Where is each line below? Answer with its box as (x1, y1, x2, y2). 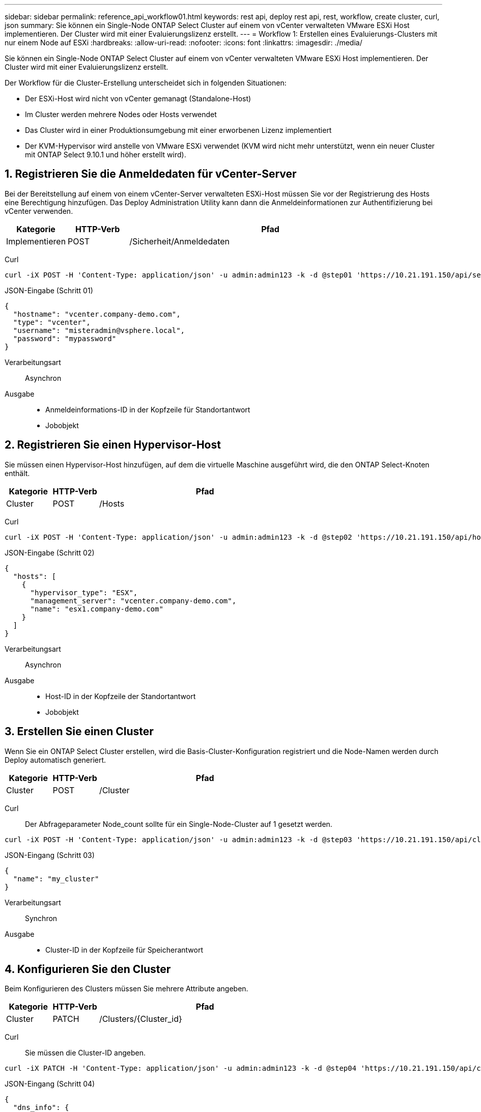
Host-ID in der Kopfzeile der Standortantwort (45, 691, 196, 701)
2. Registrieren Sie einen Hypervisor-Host (5, 438, 221, 452)
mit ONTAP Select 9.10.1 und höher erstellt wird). (25, 150, 186, 159)
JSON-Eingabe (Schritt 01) (5, 286, 93, 295)
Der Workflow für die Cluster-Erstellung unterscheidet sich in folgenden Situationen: (5, 78, 287, 87)
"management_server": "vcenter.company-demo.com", (30, 596, 237, 605)
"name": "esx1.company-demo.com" (30, 604, 163, 613)
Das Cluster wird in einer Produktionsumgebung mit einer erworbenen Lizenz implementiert (25, 126, 332, 134)
